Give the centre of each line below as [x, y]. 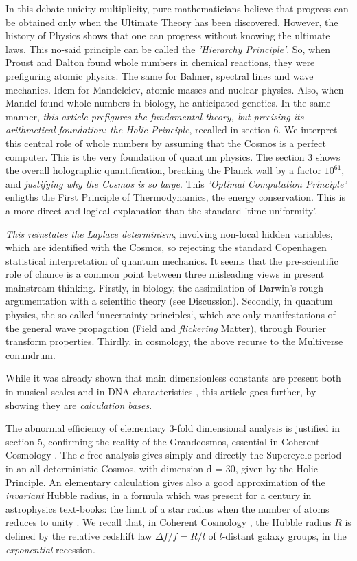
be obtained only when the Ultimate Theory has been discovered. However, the [172, 22]
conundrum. [31, 354]
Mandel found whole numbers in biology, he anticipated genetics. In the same [168, 103]
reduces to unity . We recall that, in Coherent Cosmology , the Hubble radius [169, 522]
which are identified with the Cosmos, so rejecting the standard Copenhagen [166, 247]
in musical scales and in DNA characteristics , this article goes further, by [161, 392]
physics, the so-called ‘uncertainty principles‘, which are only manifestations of [171, 315]
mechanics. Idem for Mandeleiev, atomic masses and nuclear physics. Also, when [175, 89]
